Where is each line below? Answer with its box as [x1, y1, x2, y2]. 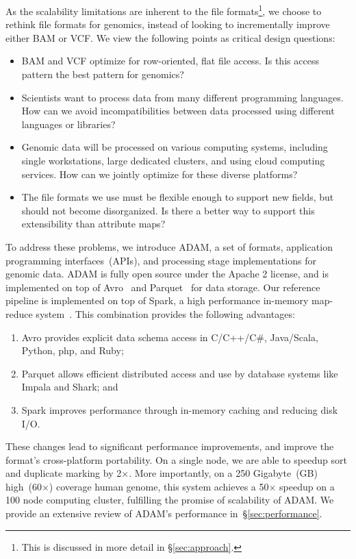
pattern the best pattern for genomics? [21, 67, 184, 82]
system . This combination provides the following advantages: [36, 306, 295, 321]
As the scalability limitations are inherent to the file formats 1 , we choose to [5, 2, 322, 18]
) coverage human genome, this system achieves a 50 [49, 479, 269, 493]
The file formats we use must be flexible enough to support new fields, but [21, 190, 334, 204]
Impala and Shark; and [21, 380, 118, 394]
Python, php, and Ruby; [21, 343, 124, 358]
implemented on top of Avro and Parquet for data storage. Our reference [5, 279, 320, 294]
